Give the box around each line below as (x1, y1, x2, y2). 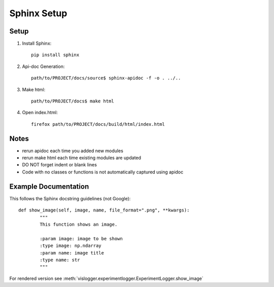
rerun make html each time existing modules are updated (22, 155, 142, 161)
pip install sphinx (31, 52, 80, 58)
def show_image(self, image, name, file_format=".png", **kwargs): (18, 207, 190, 213)
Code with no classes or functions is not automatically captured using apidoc (22, 169, 184, 175)
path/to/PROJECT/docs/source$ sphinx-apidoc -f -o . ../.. (31, 75, 181, 81)
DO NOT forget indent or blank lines (22, 162, 97, 168)
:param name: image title (40, 250, 104, 256)
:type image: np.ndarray (40, 243, 101, 248)
